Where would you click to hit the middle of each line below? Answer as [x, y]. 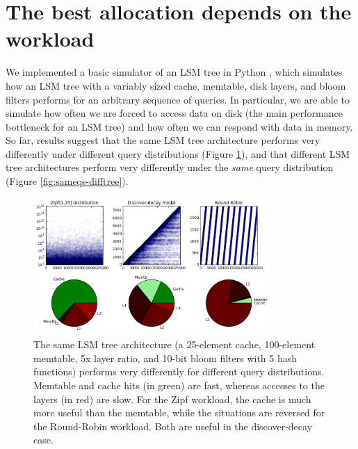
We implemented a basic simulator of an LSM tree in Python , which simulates [174, 72]
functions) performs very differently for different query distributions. [179, 372]
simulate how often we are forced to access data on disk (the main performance [174, 113]
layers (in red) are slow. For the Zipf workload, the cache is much [172, 399]
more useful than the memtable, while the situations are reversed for [179, 413]
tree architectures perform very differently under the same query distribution [170, 167]
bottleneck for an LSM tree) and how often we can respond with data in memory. [179, 126]
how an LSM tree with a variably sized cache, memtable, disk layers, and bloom [176, 85]
